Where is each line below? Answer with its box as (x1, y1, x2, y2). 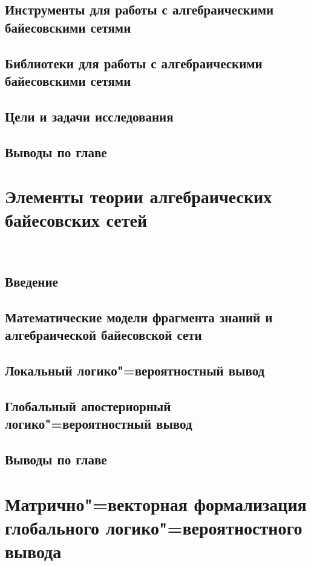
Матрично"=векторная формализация (5, 491, 307, 516)
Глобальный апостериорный (5, 396, 171, 415)
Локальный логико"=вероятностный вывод (5, 361, 265, 380)
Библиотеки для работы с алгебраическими (5, 53, 263, 72)
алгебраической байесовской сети (5, 325, 202, 344)
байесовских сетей (5, 207, 148, 232)
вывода (5, 539, 62, 564)
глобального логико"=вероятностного (5, 515, 303, 539)
